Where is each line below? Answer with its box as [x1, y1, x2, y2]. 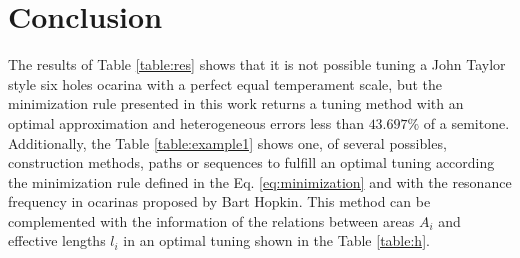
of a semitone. [423, 112, 510, 133]
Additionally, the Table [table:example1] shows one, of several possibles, [8, 132, 447, 153]
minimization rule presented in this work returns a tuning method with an [8, 93, 464, 114]
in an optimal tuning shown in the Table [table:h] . [123, 230, 430, 251]
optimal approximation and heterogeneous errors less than [8, 112, 364, 133]
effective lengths [8, 230, 106, 251]
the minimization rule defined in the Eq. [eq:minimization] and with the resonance [8, 171, 512, 192]
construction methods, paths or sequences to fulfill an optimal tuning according [8, 152, 495, 173]
